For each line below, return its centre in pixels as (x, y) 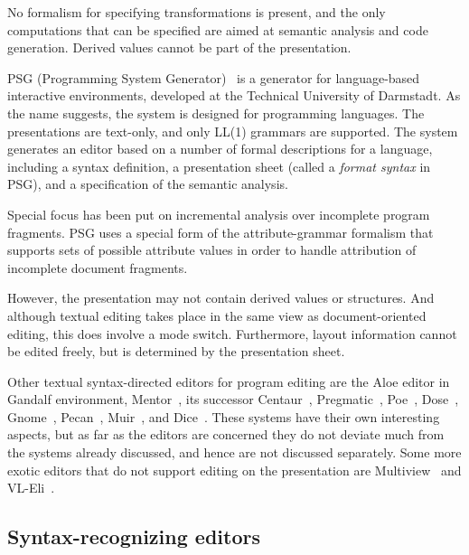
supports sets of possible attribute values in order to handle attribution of (212, 250)
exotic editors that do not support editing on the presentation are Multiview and (234, 470)
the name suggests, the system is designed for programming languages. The (216, 113)
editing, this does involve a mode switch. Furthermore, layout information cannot (232, 333)
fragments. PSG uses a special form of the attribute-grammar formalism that (220, 232)
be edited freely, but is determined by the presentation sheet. (176, 351)
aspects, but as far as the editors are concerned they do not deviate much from (226, 434)
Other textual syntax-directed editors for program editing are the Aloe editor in (229, 381)
